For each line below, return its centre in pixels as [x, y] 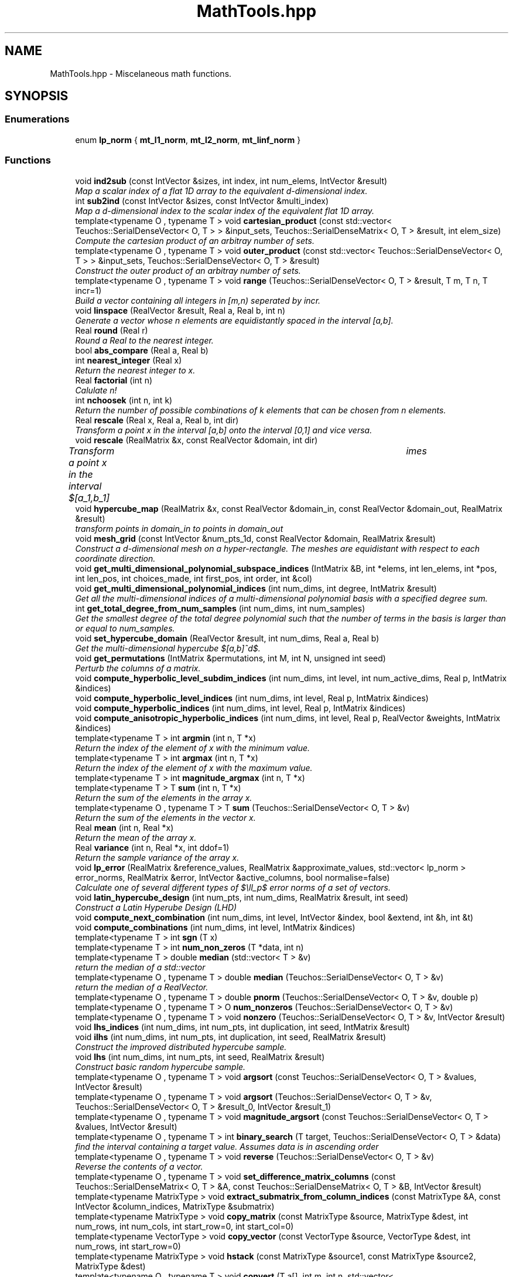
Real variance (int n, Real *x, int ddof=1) [152, 847]
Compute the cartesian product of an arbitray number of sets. [195, 240]
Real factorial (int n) [114, 380]
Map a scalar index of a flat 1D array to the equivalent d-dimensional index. [221, 191]
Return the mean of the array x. [136, 837]
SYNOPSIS [37, 96]
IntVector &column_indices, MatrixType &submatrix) [175, 1206]
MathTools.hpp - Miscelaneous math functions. [141, 73]
